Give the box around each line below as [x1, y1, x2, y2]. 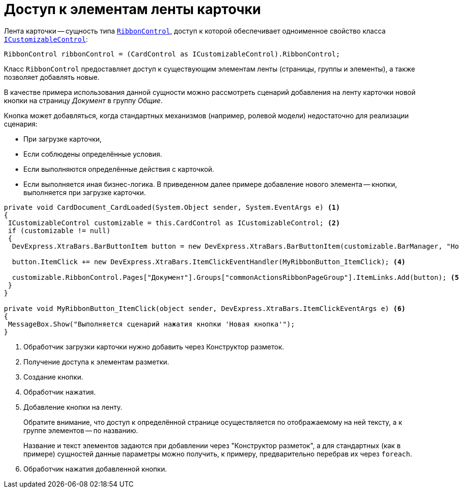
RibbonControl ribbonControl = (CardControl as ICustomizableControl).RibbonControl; [4, 50, 340, 58]
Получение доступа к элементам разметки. [23, 357, 169, 366]
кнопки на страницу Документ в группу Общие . [4, 96, 163, 105]
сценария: [4, 119, 38, 128]
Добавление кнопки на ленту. [23, 402, 123, 411]
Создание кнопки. [23, 372, 83, 381]
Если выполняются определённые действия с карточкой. [23, 164, 214, 173]
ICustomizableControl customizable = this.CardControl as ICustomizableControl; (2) [8, 219, 340, 227]
